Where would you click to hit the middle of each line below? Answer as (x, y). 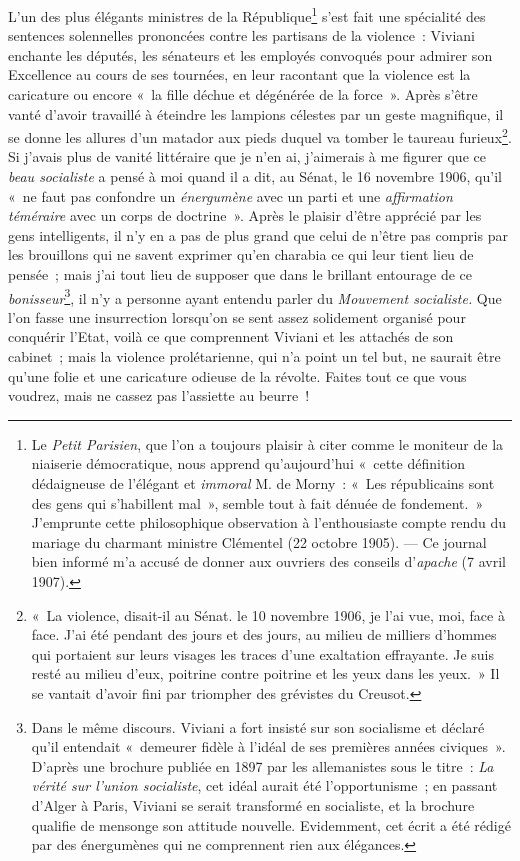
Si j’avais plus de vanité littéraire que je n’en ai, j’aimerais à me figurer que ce (247, 156)
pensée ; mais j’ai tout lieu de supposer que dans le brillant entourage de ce (240, 274)
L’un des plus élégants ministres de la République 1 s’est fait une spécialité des (247, 14)
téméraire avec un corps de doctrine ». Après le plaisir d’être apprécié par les (245, 215)
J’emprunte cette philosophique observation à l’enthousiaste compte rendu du (269, 522)
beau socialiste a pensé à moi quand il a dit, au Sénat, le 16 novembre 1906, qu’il (255, 176)
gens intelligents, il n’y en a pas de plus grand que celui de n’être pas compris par (258, 234)
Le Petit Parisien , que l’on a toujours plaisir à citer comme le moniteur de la (267, 443)
